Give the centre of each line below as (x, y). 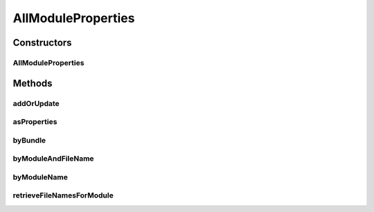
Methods (33, 83)
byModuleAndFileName (53, 159)
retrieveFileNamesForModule (63, 195)
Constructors (42, 43)
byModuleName (41, 177)
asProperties (35, 122)
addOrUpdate (36, 103)
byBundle (29, 140)
